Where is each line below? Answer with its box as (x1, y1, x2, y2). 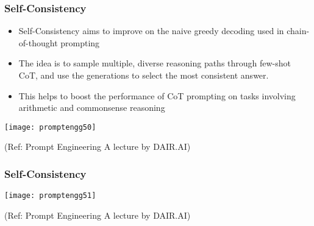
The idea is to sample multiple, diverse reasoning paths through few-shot (18, 57, 291, 69)
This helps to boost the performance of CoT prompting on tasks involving (18, 89, 296, 102)
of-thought (18, 36, 58, 49)
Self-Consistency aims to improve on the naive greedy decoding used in (18, 24, 284, 37)
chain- (287, 24, 310, 37)
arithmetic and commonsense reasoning (18, 101, 165, 114)
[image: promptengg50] (4, 122, 96, 132)
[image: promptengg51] (4, 191, 96, 200)
